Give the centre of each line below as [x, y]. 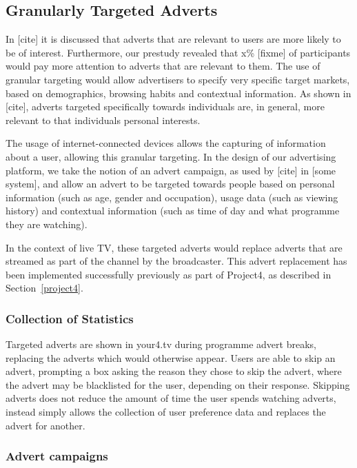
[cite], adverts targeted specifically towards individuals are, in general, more [165, 106]
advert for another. [45, 425]
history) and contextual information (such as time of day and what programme [173, 211]
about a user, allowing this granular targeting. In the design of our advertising [171, 156]
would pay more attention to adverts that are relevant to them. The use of [163, 66]
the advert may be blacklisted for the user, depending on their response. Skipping [178, 384]
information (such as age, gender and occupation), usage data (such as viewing [172, 197]
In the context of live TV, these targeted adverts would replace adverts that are [174, 247]
